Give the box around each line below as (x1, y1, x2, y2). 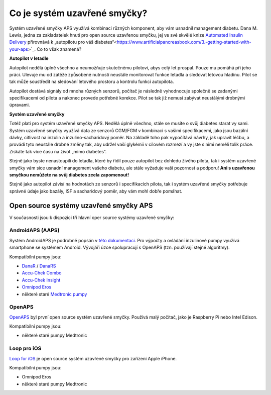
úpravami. (9, 102, 30, 108)
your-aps (9, 46, 29, 52)
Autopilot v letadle (9, 55, 49, 61)
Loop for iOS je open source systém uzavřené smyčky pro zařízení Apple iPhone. (9, 355, 177, 361)
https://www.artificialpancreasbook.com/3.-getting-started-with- (116, 39, 252, 45)
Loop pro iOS (9, 345, 42, 352)
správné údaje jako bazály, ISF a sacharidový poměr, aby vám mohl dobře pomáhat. (9, 188, 183, 194)
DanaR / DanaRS (22, 263, 56, 269)
